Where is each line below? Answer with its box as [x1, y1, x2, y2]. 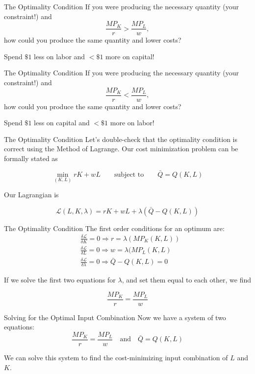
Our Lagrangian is [4, 189, 59, 200]
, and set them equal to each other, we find [122, 275, 251, 285]
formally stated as [4, 153, 58, 164]
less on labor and [34, 51, 85, 61]
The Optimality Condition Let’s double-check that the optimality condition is [4, 134, 237, 144]
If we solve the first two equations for [4, 275, 116, 285]
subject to [114, 171, 144, 178]
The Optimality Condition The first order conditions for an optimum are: [4, 223, 225, 233]
